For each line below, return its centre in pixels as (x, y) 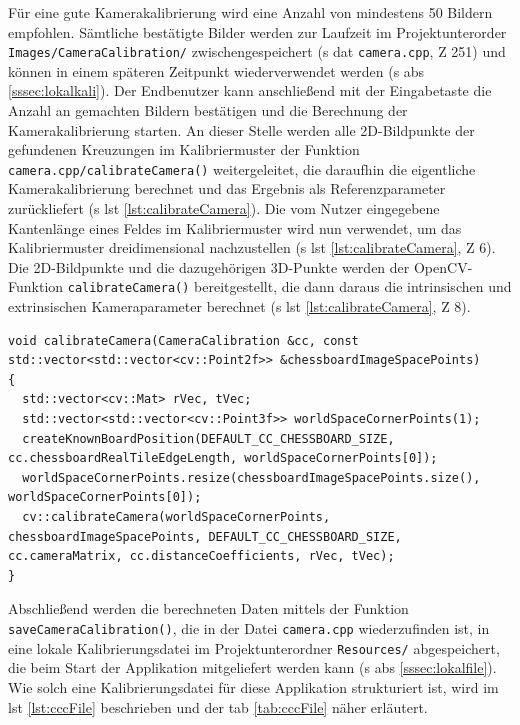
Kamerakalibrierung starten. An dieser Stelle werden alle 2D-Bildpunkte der (241, 129)
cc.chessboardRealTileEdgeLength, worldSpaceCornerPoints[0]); (223, 458)
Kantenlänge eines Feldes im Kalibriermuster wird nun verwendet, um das (235, 227)
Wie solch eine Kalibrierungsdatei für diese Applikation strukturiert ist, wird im (253, 686)
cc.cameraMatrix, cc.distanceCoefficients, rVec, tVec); (201, 556)
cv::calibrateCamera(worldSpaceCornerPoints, (176, 517)
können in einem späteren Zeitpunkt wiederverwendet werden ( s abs (216, 70)
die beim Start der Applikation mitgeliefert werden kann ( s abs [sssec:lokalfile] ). (252, 667)
